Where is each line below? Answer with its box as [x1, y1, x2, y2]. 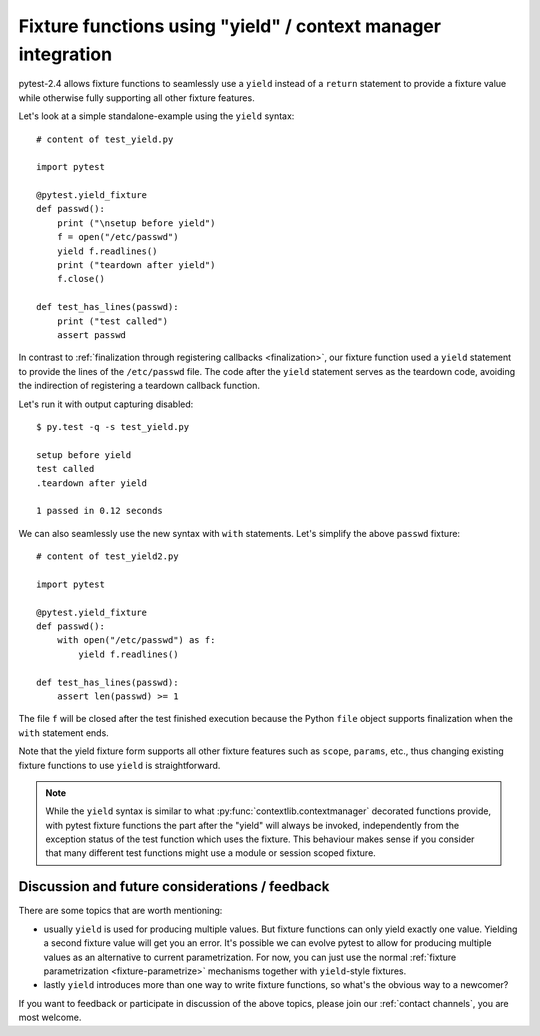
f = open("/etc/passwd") [56, 231, 179, 243]
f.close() [56, 273, 105, 285]
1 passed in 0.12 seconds [36, 505, 164, 517]
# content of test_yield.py [36, 133, 174, 145]
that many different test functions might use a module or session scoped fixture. [45, 847, 377, 859]
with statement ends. [18, 726, 109, 739]
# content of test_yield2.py [36, 551, 179, 562]
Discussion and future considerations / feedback [18, 878, 330, 895]
